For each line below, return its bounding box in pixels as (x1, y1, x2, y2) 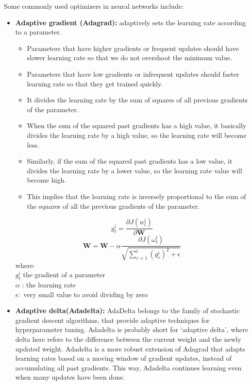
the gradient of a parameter (23, 269, 105, 280)
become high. (27, 175, 67, 185)
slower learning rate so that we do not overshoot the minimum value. (27, 52, 232, 63)
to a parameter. (15, 27, 62, 37)
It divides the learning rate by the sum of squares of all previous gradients (27, 95, 248, 105)
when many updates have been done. (15, 372, 125, 382)
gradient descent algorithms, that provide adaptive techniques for (15, 315, 210, 325)
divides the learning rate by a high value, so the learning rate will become (27, 130, 247, 140)
